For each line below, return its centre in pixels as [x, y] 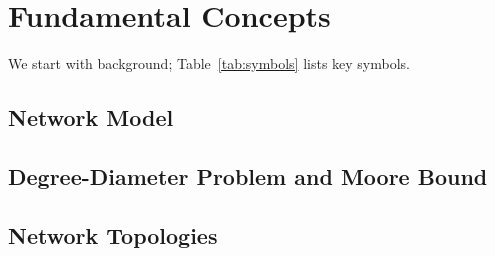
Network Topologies [113, 234]
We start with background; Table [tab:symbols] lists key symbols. [209, 63]
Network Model [91, 117]
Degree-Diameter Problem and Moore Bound [248, 175]
